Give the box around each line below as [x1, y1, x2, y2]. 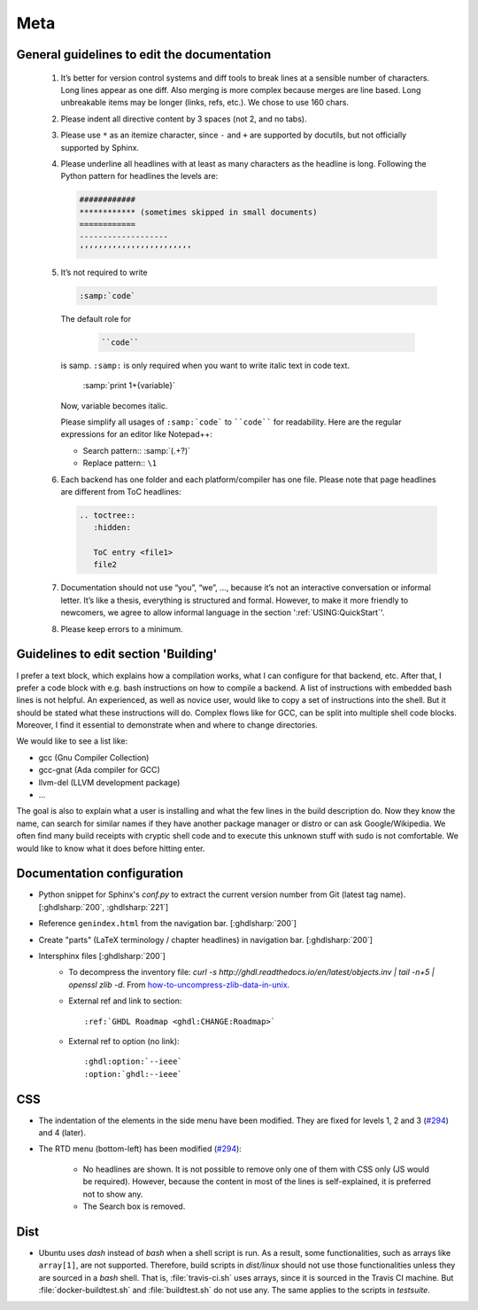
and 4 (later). [38, 1127, 86, 1138]
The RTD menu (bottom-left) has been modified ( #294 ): [38, 1143, 243, 1154]
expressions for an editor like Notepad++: [60, 429, 212, 440]
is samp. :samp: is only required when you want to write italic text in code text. [60, 360, 350, 370]
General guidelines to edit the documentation [16, 47, 272, 62]
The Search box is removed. [82, 1201, 186, 1212]
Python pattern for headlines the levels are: [60, 171, 219, 182]
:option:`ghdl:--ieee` [84, 1069, 183, 1079]
